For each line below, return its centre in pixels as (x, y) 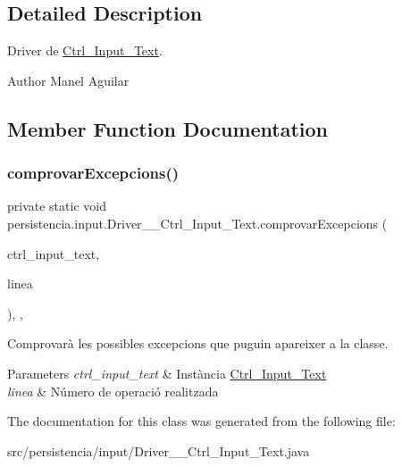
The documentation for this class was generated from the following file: (201, 421)
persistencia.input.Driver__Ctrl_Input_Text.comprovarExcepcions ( (197, 223)
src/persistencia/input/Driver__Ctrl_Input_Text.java (159, 450)
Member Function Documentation (168, 128)
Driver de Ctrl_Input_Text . (85, 50)
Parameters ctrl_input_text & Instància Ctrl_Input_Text (167, 373)
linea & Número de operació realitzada (113, 391)
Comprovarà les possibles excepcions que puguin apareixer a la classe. (198, 343)
